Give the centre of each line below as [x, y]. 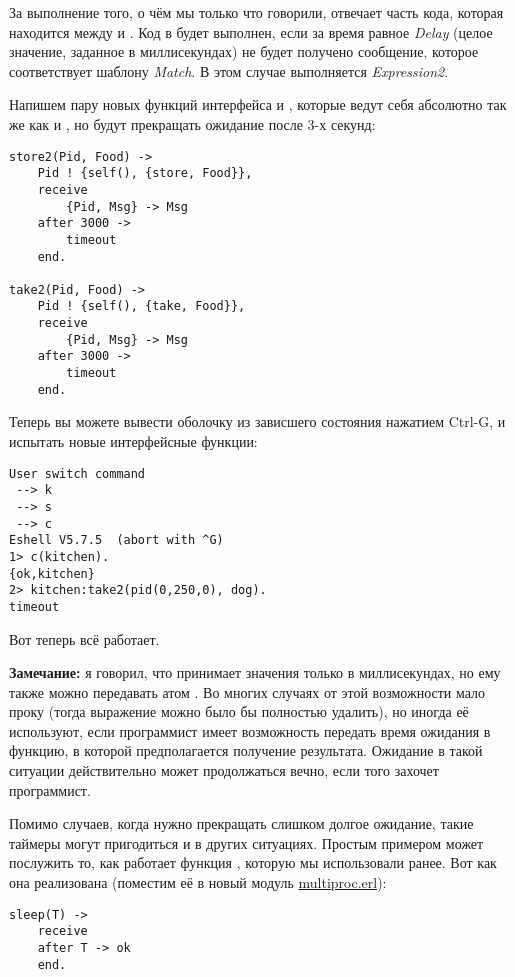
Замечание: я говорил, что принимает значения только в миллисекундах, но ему [255, 672]
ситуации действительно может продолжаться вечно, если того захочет [224, 770]
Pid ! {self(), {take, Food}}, [141, 306]
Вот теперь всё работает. [84, 638]
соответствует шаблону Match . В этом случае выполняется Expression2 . [229, 70]
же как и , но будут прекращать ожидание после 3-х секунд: [192, 123]
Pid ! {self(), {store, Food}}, [145, 173]
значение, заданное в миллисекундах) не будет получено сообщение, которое [244, 51]
